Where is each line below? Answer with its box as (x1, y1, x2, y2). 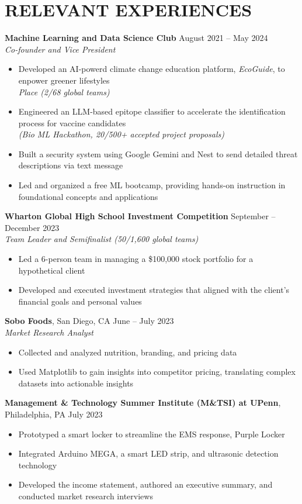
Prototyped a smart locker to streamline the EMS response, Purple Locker (18, 427, 285, 440)
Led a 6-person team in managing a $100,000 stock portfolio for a (18, 253, 254, 265)
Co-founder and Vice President (5, 43, 116, 55)
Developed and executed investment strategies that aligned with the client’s (18, 284, 290, 296)
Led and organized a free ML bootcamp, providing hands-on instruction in (18, 179, 286, 191)
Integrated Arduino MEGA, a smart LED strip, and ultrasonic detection (18, 447, 279, 460)
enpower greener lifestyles (18, 74, 110, 86)
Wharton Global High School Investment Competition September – (5, 210, 276, 222)
